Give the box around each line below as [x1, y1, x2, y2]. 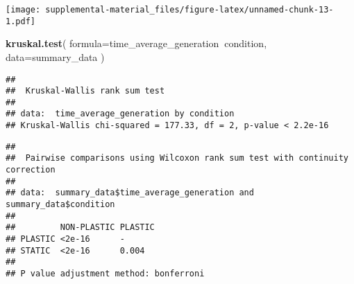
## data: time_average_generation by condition [6, 109, 235, 119]
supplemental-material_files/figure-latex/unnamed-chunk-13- [45, 5, 334, 15]
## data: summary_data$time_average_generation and [6, 188, 254, 198]
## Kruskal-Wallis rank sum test [6, 86, 165, 96]
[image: [6, 5, 41, 15]
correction [6, 165, 56, 175]
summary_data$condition [6, 199, 115, 210]
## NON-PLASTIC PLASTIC [6, 222, 155, 233]
